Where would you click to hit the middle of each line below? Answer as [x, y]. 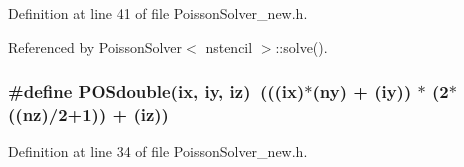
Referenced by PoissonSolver [95, 46]
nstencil [229, 46]
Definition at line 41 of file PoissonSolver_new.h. [158, 13]
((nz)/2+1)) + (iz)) [88, 114]
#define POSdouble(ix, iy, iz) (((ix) [156, 91]
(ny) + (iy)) [362, 91]
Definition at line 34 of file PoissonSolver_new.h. [158, 151]
